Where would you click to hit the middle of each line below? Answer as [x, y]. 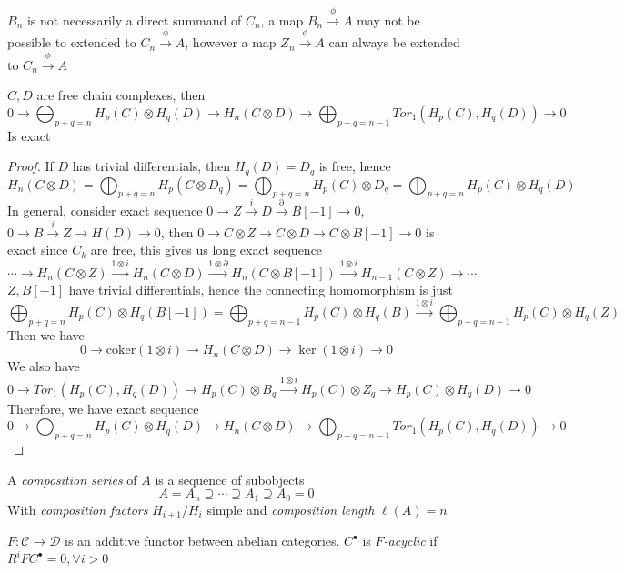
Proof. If [30, 166]
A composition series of [72, 479]
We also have [44, 366]
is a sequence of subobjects [230, 479]
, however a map [231, 42]
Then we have [46, 334]
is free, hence [355, 166]
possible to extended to [72, 42]
